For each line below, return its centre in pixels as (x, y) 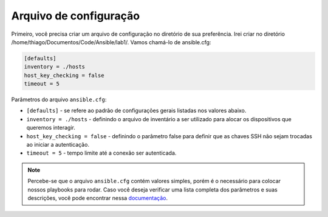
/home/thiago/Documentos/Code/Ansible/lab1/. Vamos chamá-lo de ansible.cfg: (111, 42)
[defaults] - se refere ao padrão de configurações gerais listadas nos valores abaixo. (136, 111)
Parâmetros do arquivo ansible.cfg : (59, 99)
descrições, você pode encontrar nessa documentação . (98, 198)
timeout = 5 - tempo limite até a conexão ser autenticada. (101, 153)
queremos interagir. (51, 128)
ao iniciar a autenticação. (58, 145)
